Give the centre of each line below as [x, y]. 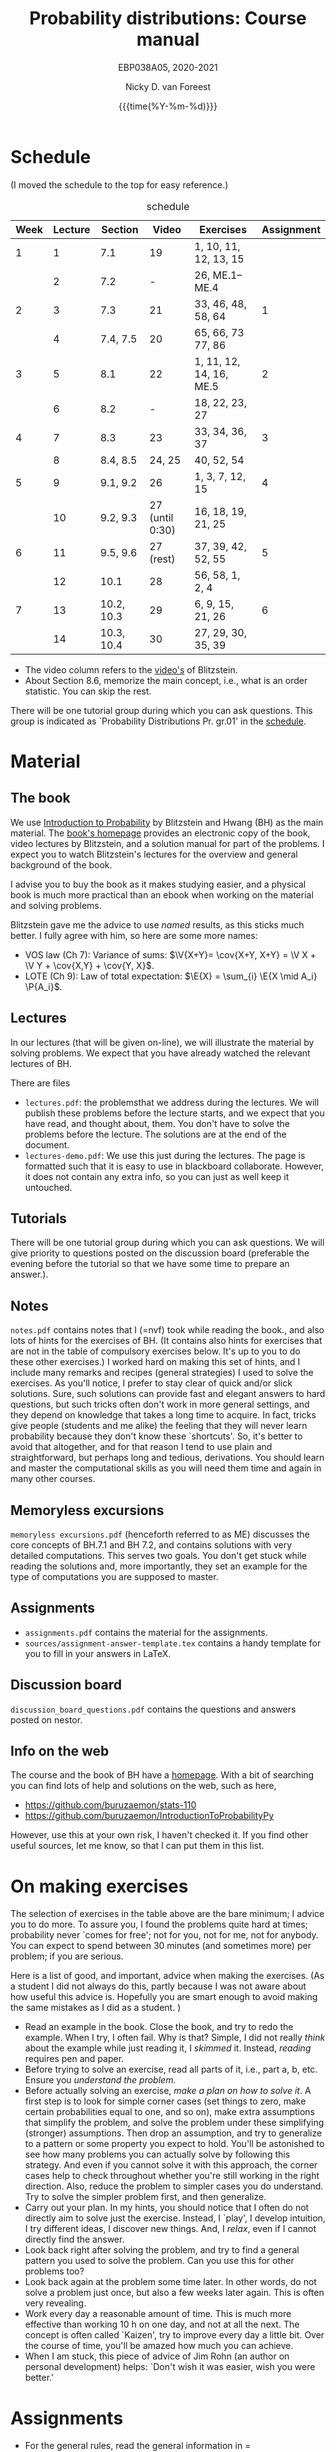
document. [47, 1144]
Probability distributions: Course [168, 18]
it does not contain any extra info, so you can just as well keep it [157, 1176]
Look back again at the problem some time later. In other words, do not [170, 2282]
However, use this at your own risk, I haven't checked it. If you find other [159, 1835]
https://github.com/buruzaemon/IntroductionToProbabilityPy [149, 1816]
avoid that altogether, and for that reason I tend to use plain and [141, 1447]
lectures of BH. [41, 1063]
